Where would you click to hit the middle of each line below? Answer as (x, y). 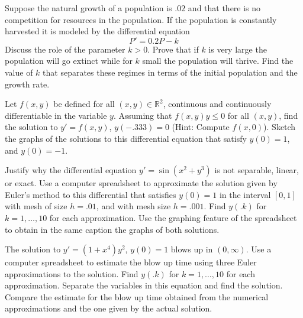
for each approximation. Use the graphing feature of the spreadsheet (173, 217)
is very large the (238, 49)
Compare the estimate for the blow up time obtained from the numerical (137, 296)
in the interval (245, 194)
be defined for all (84, 104)
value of (19, 72)
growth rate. (27, 84)
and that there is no (224, 8)
